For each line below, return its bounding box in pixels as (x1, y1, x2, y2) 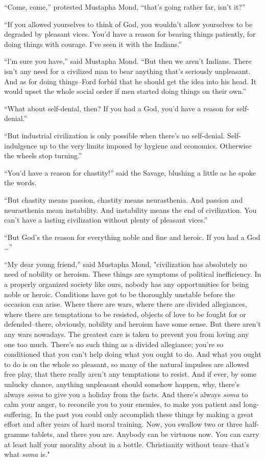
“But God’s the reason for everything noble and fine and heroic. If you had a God (4, 231, 260, 242)
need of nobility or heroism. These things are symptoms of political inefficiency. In (4, 269, 261, 279)
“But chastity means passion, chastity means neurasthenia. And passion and (4, 194, 243, 205)
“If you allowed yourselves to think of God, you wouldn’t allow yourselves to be (4, 18, 253, 29)
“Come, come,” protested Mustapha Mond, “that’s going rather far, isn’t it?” (4, 2, 246, 12)
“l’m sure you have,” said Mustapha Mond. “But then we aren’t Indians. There (4, 56, 252, 66)
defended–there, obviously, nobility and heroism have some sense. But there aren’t (4, 319, 261, 329)
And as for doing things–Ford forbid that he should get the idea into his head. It (4, 76, 257, 86)
